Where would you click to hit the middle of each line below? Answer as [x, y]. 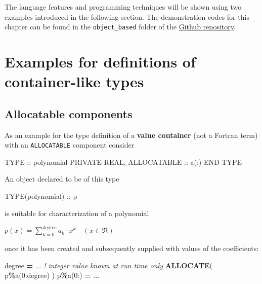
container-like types [74, 81]
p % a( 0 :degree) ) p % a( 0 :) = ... [52, 275]
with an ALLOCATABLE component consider [70, 145]
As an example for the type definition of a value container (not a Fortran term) [131, 135]
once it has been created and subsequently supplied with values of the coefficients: [132, 248]
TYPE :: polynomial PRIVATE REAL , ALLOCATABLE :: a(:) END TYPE [123, 162]
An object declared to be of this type [62, 179]
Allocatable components [69, 113]
